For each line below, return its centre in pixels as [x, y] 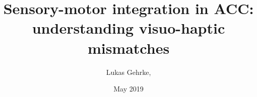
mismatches [128, 47]
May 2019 [128, 89]
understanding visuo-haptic [128, 28]
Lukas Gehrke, [128, 72]
